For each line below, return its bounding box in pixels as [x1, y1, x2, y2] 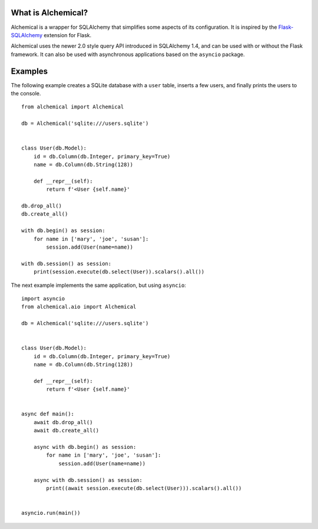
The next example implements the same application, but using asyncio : [11, 282, 187, 289]
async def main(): [21, 411, 75, 418]
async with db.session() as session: [33, 477, 143, 483]
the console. [11, 90, 41, 97]
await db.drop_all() [33, 419, 93, 425]
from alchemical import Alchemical [21, 104, 124, 110]
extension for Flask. [43, 31, 91, 38]
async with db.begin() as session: [33, 444, 137, 450]
